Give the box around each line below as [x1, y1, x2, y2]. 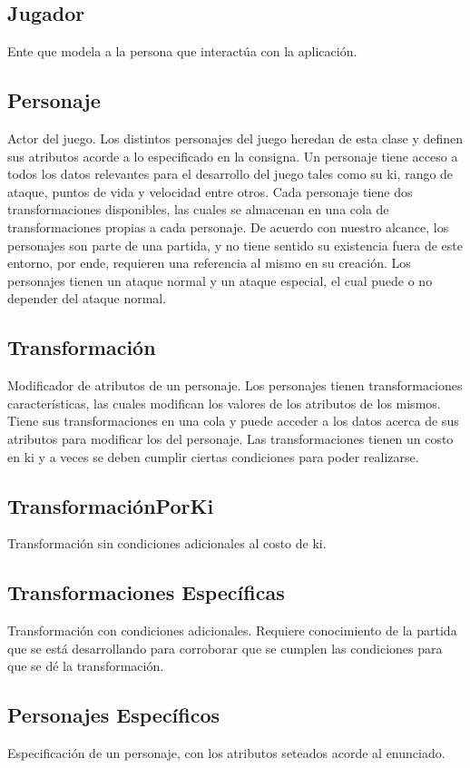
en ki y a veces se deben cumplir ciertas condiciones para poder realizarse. [7, 447, 419, 466]
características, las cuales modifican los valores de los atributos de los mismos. [7, 393, 441, 412]
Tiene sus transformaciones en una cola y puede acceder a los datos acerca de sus [7, 411, 459, 430]
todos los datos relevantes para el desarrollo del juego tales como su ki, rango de [7, 164, 454, 183]
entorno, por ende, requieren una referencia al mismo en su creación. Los [7, 253, 411, 272]
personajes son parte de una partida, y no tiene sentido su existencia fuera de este [7, 235, 463, 254]
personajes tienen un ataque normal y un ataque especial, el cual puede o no [7, 271, 433, 290]
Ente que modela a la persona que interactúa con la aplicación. [7, 42, 357, 61]
